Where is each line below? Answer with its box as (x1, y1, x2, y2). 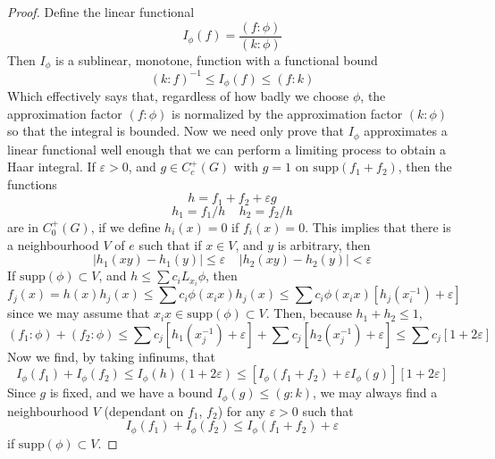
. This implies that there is (305, 217, 451, 236)
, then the (398, 157, 452, 176)
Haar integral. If (7, 157, 96, 176)
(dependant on (104, 401, 184, 420)
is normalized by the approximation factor (172, 104, 403, 122)
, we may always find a (312, 383, 438, 402)
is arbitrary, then (277, 235, 371, 254)
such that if (138, 235, 202, 254)
